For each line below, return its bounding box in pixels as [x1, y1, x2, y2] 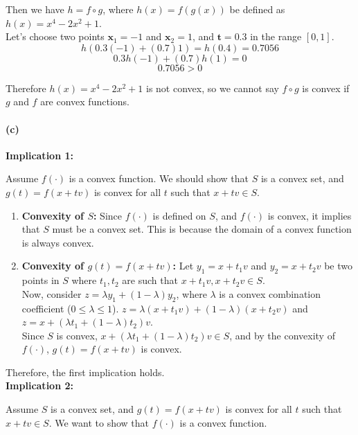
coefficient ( [21, 301, 71, 315]
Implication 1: [6, 148, 73, 162]
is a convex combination [219, 286, 321, 301]
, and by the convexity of [229, 328, 335, 342]
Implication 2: [6, 378, 73, 393]
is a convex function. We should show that [69, 171, 249, 186]
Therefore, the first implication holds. [6, 364, 165, 379]
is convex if [302, 80, 350, 95]
